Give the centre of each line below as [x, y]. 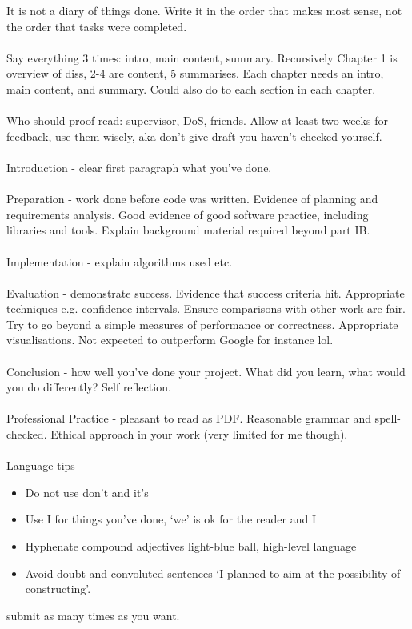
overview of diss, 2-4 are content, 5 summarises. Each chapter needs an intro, [195, 73]
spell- [388, 418]
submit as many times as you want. [93, 615]
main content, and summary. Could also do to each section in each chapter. [191, 88]
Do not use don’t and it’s [87, 492]
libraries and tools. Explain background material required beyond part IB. [188, 230]
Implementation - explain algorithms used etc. [120, 261]
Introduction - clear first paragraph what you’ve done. [139, 167]
